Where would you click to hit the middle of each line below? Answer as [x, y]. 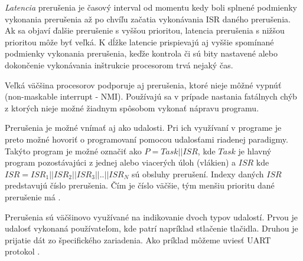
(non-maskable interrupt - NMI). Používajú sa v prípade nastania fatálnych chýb [151, 96]
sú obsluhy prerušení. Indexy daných [198, 174]
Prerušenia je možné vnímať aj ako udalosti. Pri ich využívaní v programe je [143, 128]
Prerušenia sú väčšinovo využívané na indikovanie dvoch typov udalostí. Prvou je [151, 217]
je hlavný [255, 151]
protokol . [22, 251]
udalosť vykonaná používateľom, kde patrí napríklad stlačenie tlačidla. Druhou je [151, 228]
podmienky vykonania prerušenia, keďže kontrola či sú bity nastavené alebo [141, 53]
